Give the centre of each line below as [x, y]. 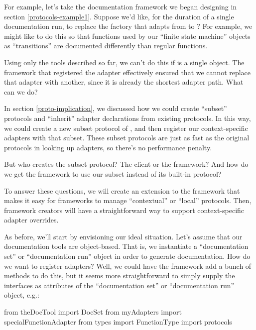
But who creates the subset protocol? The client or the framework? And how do [126, 164]
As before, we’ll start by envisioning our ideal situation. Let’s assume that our [123, 236]
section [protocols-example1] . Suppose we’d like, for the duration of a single [119, 16]
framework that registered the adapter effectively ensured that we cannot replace [128, 72]
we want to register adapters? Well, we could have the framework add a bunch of [128, 266]
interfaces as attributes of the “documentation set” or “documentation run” [119, 285]
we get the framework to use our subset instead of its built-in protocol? [113, 173]
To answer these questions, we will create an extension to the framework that [122, 190]
